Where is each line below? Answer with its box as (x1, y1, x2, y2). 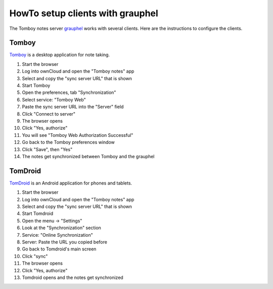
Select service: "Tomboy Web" (22, 96, 86, 102)
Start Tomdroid (22, 210, 54, 216)
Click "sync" (22, 253, 48, 259)
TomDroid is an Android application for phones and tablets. (9, 180, 132, 186)
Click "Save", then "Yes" (22, 146, 73, 152)
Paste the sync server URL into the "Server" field (22, 104, 124, 110)
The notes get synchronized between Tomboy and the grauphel (22, 153, 155, 159)
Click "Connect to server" (22, 111, 76, 117)
